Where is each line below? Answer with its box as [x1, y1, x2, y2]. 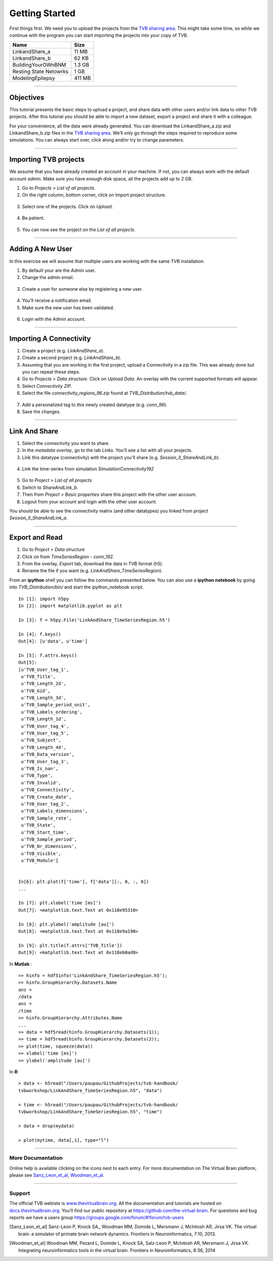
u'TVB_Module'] [21, 858, 59, 864]
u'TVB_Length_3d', [21, 695, 67, 701]
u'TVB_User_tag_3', [21, 758, 69, 764]
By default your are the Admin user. [22, 267, 96, 273]
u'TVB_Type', [21, 773, 53, 779]
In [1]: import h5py [18, 596, 69, 602]
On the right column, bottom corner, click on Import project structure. [22, 192, 166, 198]
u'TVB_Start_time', [21, 829, 69, 835]
